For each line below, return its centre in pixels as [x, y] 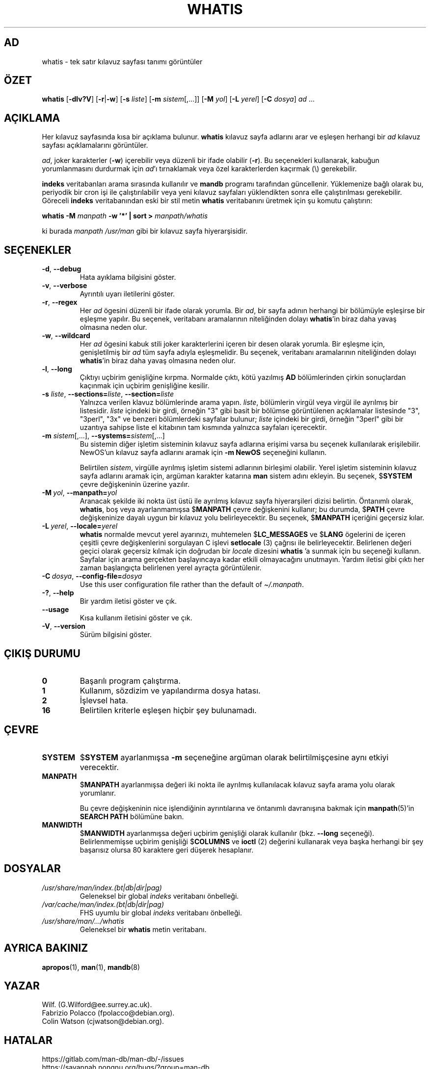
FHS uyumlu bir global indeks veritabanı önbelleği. [161, 912]
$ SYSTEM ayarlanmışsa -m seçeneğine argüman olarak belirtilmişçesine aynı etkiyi [234, 757]
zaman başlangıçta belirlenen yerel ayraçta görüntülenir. [171, 568]
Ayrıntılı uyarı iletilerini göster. [127, 294]
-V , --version [64, 626]
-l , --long [57, 369]
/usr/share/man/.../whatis [83, 921]
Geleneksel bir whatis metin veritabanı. [143, 929]
